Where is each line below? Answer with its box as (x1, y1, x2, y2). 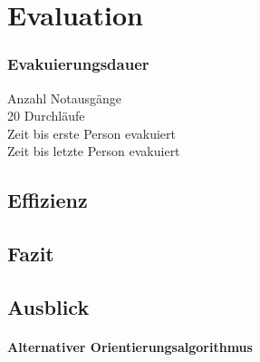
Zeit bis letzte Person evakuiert (7, 142, 180, 161)
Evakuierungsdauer (7, 53, 149, 75)
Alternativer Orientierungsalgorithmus (7, 337, 253, 356)
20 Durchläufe (7, 106, 85, 125)
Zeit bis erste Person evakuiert (7, 123, 177, 142)
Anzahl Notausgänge (7, 88, 122, 107)
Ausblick (7, 292, 90, 320)
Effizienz (7, 186, 88, 214)
